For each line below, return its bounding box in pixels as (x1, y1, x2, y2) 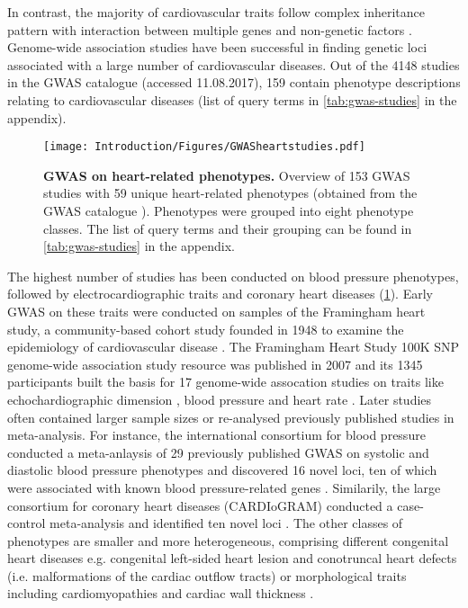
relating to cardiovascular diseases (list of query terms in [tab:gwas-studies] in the (7, 90, 457, 109)
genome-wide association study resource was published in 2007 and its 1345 (7, 354, 423, 373)
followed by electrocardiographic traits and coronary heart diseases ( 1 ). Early (7, 284, 433, 303)
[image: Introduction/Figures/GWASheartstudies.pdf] (43, 140, 365, 154)
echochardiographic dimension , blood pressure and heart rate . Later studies (7, 389, 432, 408)
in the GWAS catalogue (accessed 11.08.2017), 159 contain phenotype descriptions (7, 73, 461, 92)
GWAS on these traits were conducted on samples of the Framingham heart (7, 301, 426, 320)
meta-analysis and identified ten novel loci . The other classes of (49, 514, 403, 532)
